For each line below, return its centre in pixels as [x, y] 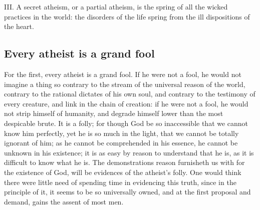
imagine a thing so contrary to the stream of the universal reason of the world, [125, 84]
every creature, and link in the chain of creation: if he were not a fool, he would [126, 103]
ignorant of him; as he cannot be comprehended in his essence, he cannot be [121, 143]
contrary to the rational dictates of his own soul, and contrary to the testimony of [130, 94]
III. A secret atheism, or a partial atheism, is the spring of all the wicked [116, 6]
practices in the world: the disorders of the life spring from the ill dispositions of [127, 16]
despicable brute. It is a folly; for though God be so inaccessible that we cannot [126, 123]
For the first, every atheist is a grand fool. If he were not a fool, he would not [123, 74]
